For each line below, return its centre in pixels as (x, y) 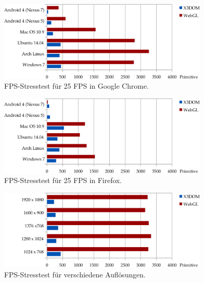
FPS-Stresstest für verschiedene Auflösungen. (75, 275)
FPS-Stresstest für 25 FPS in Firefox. (63, 180)
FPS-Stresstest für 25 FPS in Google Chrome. (77, 86)
